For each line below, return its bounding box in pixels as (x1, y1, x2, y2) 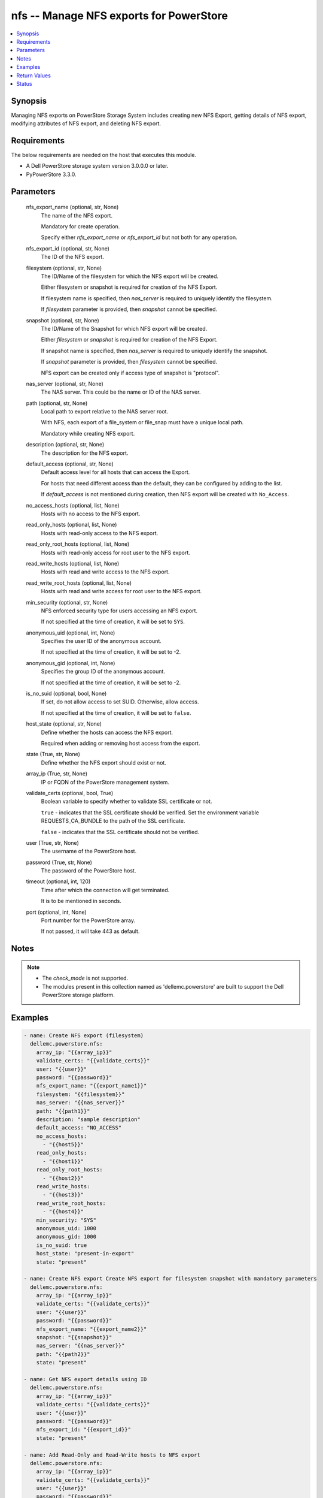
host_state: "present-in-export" (36, 1250, 135, 1257)
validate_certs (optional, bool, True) (26, 789, 114, 796)
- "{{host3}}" (42, 1191, 84, 1198)
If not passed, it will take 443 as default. (41, 928, 140, 935)
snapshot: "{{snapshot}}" (36, 1334, 112, 1341)
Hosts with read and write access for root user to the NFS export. (41, 588, 202, 595)
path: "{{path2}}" (36, 1351, 90, 1357)
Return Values (16, 72, 51, 79)
